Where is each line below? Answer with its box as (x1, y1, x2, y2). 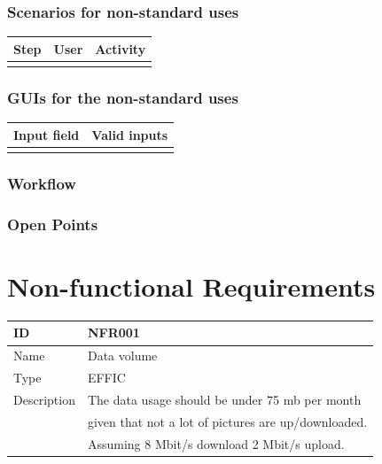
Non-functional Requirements (7, 268, 376, 304)
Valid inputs (91, 125, 168, 143)
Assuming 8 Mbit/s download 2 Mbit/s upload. (87, 434, 345, 452)
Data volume (87, 346, 158, 365)
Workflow (7, 173, 76, 195)
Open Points (7, 213, 98, 235)
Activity (95, 39, 146, 58)
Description (13, 390, 75, 408)
